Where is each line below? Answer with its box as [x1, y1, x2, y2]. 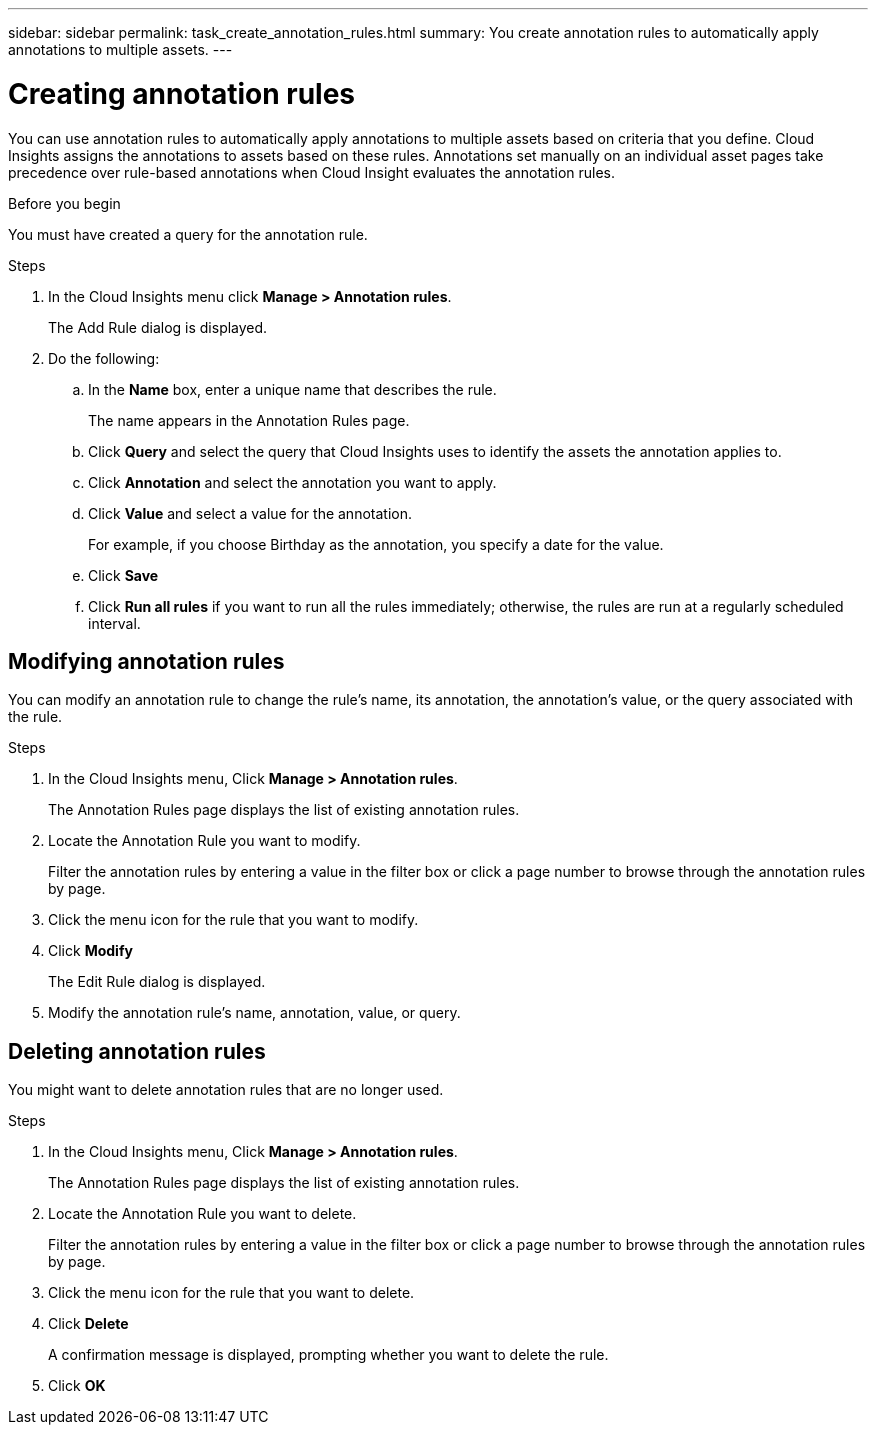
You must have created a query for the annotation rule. [8, 225, 368, 243]
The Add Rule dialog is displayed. [48, 318, 268, 336]
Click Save [88, 566, 159, 584]
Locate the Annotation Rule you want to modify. [48, 832, 361, 850]
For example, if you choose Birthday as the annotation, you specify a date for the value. [88, 535, 664, 553]
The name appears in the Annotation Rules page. [88, 411, 410, 429]
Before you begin [8, 194, 121, 212]
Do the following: [48, 349, 160, 367]
